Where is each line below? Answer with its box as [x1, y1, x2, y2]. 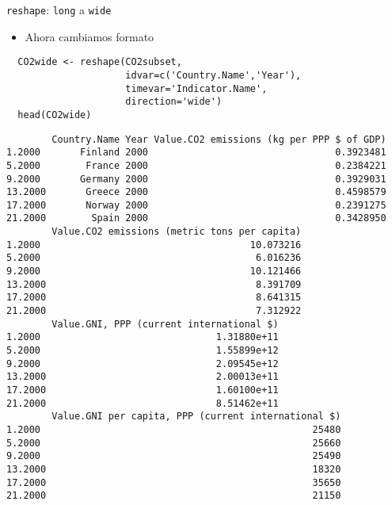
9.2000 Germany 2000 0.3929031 [6, 173, 386, 185]
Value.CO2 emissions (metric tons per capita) [51, 226, 302, 238]
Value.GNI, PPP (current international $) [51, 318, 279, 330]
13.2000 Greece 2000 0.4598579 [6, 186, 386, 198]
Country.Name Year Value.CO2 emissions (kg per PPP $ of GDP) [51, 133, 386, 145]
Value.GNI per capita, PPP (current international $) [51, 411, 341, 423]
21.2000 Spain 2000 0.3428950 [6, 212, 386, 224]
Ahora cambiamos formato [25, 28, 154, 44]
